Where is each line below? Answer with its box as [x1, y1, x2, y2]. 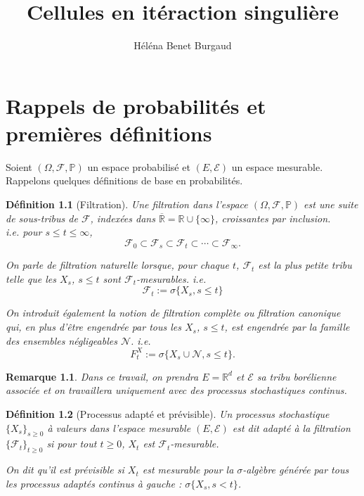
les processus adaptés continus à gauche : [6, 476, 182, 490]
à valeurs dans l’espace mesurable [47, 420, 191, 435]
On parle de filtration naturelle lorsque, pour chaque [6, 257, 229, 272]
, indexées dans [90, 210, 155, 225]
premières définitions [6, 118, 212, 147]
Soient [6, 159, 32, 174]
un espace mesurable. [231, 159, 323, 174]
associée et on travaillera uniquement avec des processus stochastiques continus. [6, 383, 347, 398]
